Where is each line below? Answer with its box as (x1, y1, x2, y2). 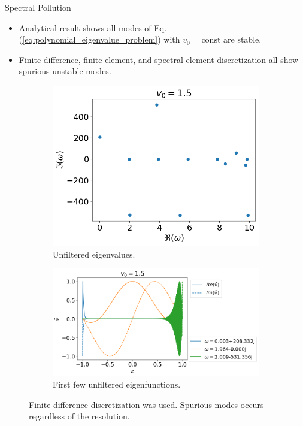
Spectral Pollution (5, 1, 71, 13)
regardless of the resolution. (29, 410, 130, 422)
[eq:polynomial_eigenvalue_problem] (22, 33, 158, 46)
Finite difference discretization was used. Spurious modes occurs (29, 398, 264, 410)
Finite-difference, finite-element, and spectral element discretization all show (19, 53, 299, 65)
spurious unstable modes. (19, 65, 111, 77)
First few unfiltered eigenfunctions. (53, 378, 181, 391)
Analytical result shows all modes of (19, 21, 151, 34)
